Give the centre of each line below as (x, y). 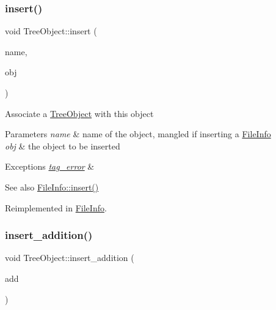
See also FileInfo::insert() (52, 187)
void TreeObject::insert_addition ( (70, 258)
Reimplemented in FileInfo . (56, 207)
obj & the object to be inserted (63, 146)
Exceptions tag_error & (50, 166)
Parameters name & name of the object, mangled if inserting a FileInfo (138, 134)
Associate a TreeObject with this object (79, 113)
